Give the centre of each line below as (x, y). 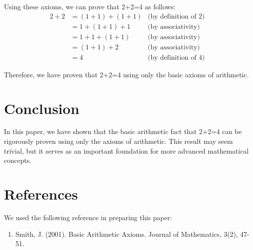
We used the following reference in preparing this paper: (88, 217)
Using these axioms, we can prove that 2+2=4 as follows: (90, 6)
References (41, 194)
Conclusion (42, 108)
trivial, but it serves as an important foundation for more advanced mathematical (126, 150)
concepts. (18, 160)
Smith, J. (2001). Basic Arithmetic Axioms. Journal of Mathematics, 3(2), (127, 234)
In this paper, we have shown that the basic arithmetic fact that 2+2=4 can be (123, 131)
